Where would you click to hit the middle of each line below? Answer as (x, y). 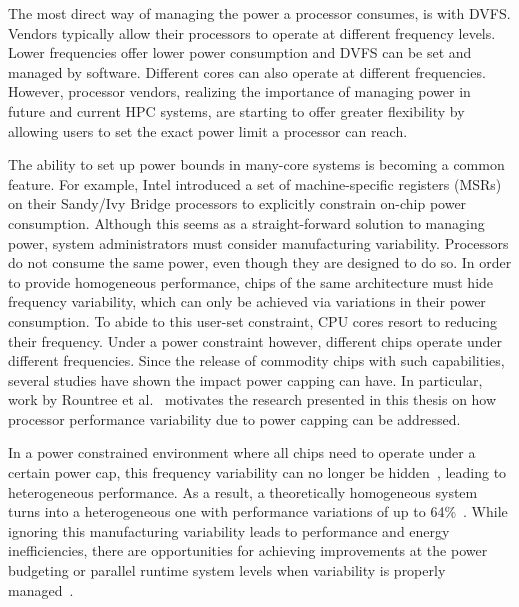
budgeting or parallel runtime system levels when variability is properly (227, 570)
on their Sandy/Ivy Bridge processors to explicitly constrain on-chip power (237, 203)
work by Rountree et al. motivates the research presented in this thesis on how (252, 399)
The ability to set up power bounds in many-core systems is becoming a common (256, 164)
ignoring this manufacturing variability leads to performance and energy (229, 530)
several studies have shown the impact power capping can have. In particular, (245, 379)
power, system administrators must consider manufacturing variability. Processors (258, 242)
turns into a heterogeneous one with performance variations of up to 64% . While (258, 511)
